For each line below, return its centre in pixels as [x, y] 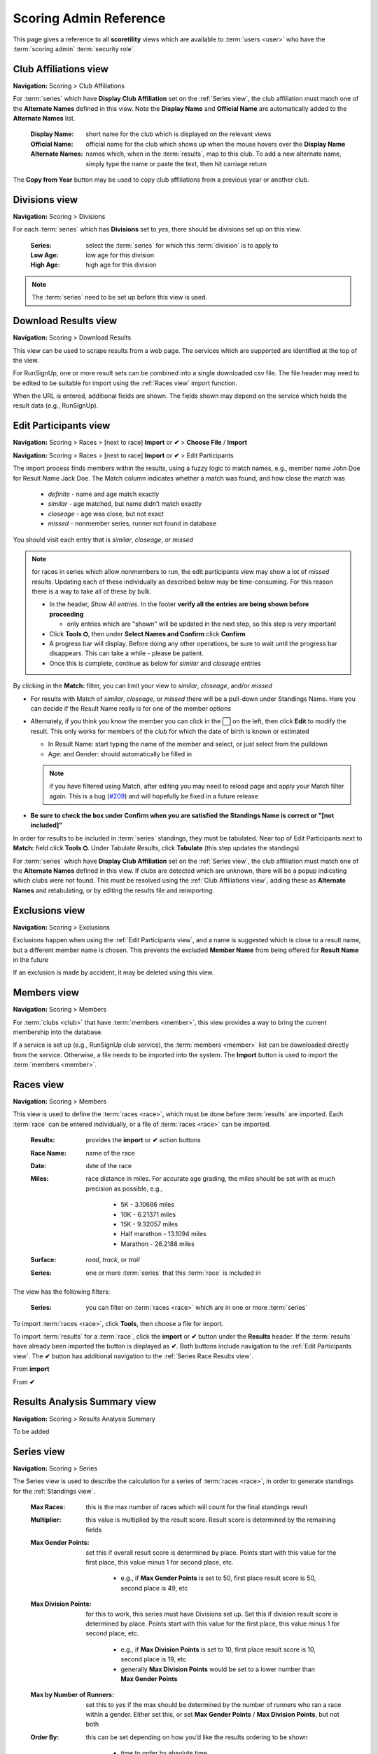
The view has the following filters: [62, 1292]
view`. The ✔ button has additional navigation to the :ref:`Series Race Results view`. [133, 1356]
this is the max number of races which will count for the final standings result [197, 1507]
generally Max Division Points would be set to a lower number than [218, 1669]
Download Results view [65, 321]
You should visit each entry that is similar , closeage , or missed [103, 540]
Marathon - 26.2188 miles [158, 1244]
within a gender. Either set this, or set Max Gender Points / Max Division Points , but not [212, 1715]
